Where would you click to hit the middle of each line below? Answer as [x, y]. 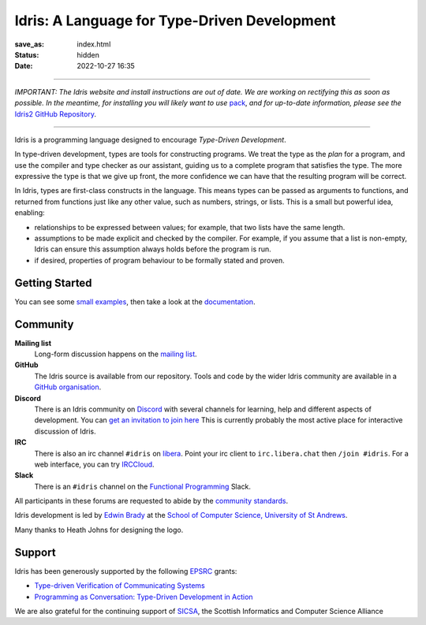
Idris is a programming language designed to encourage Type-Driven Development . [151, 140]
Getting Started [53, 283]
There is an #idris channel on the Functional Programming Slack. [143, 486]
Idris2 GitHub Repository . [55, 113]
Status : [27, 54]
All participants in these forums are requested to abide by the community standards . [151, 501]
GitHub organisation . [68, 387]
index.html [94, 44]
